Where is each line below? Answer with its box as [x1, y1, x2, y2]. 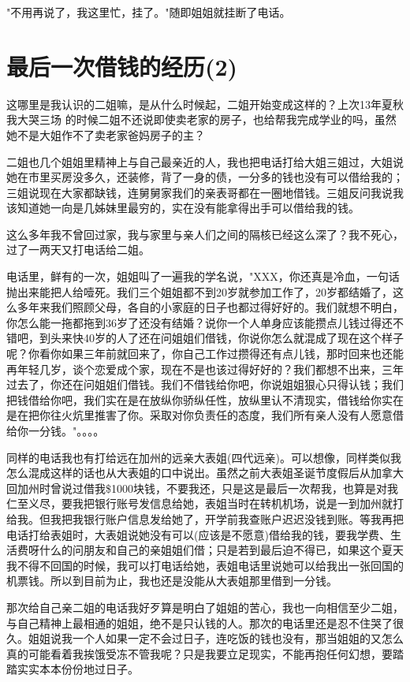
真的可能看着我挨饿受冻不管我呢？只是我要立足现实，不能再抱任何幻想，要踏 [6, 645, 404, 662]
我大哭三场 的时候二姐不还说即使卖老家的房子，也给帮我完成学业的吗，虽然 [6, 111, 397, 128]
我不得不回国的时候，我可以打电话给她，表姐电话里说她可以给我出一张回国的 [6, 557, 404, 573]
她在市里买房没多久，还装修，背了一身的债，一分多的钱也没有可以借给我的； [6, 169, 404, 185]
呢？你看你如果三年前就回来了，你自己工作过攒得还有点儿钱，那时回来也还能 [6, 345, 404, 362]
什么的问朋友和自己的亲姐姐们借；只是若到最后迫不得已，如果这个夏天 [39, 542, 404, 558]
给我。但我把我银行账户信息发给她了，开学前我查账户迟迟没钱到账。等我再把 [6, 510, 404, 527]
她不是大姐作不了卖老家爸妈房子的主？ [6, 126, 205, 143]
